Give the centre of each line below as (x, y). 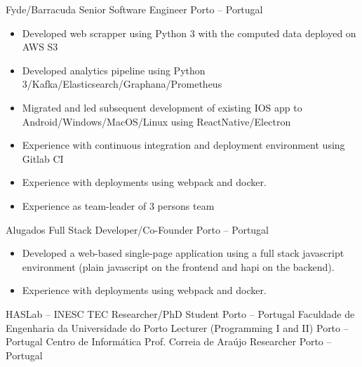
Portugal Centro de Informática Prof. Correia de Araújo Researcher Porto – (169, 341)
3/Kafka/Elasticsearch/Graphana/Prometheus (122, 84)
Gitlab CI (43, 158)
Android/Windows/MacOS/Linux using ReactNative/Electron (156, 121)
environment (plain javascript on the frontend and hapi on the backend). (178, 266)
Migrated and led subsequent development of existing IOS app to (162, 107)
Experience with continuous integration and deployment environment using (183, 145)
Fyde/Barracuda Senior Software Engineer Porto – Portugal (134, 9)
